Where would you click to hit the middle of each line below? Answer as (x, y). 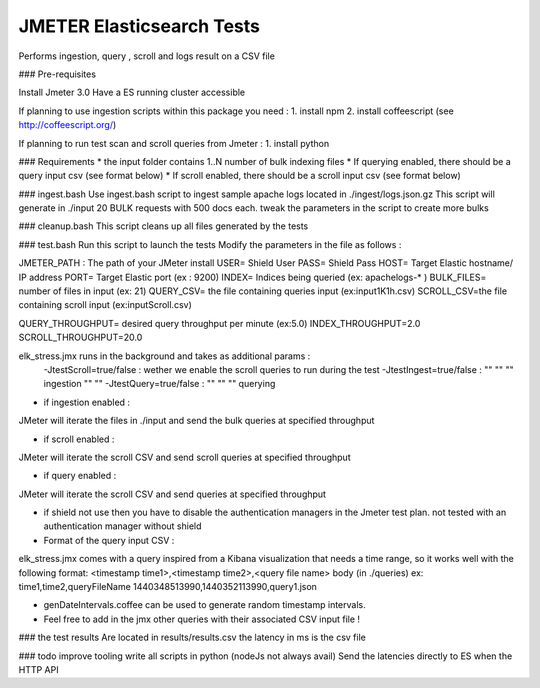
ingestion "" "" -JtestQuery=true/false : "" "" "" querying (159, 384)
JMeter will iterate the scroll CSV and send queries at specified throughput (172, 494)
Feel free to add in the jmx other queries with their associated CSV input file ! (201, 619)
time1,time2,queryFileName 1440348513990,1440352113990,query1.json (167, 587)
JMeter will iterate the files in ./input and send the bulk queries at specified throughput (196, 421)
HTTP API (38, 669)
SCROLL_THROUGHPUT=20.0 (80, 337)
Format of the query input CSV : (109, 540)
